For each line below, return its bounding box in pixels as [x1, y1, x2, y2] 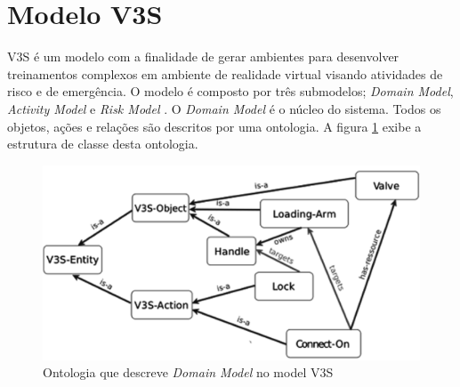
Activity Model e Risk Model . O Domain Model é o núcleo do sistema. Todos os [7, 99, 441, 117]
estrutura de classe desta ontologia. [7, 134, 198, 153]
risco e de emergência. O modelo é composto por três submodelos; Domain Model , [7, 82, 454, 101]
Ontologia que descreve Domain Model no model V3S [43, 363, 334, 382]
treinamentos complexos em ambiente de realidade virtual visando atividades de [7, 64, 443, 83]
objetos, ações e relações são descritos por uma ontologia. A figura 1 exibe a [7, 117, 422, 135]
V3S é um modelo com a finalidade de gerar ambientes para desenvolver [7, 47, 399, 66]
